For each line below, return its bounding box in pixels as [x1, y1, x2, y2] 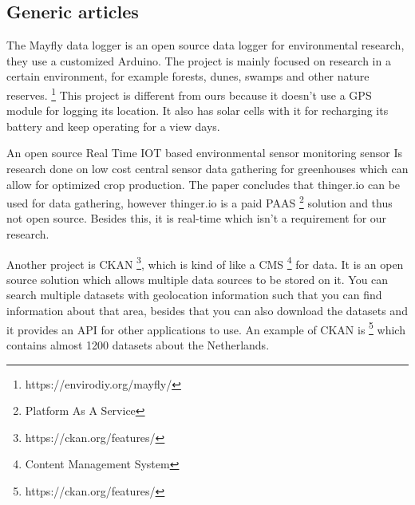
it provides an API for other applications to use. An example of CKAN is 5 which [6, 318, 405, 337]
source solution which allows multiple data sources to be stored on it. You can [6, 270, 389, 287]
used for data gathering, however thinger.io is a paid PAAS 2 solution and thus [6, 192, 393, 211]
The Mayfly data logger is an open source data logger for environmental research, [6, 37, 405, 53]
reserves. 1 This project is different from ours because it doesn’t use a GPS [6, 84, 372, 103]
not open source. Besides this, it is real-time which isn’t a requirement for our [6, 210, 387, 227]
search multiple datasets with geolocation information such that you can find [6, 286, 382, 303]
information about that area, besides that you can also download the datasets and [6, 302, 408, 319]
